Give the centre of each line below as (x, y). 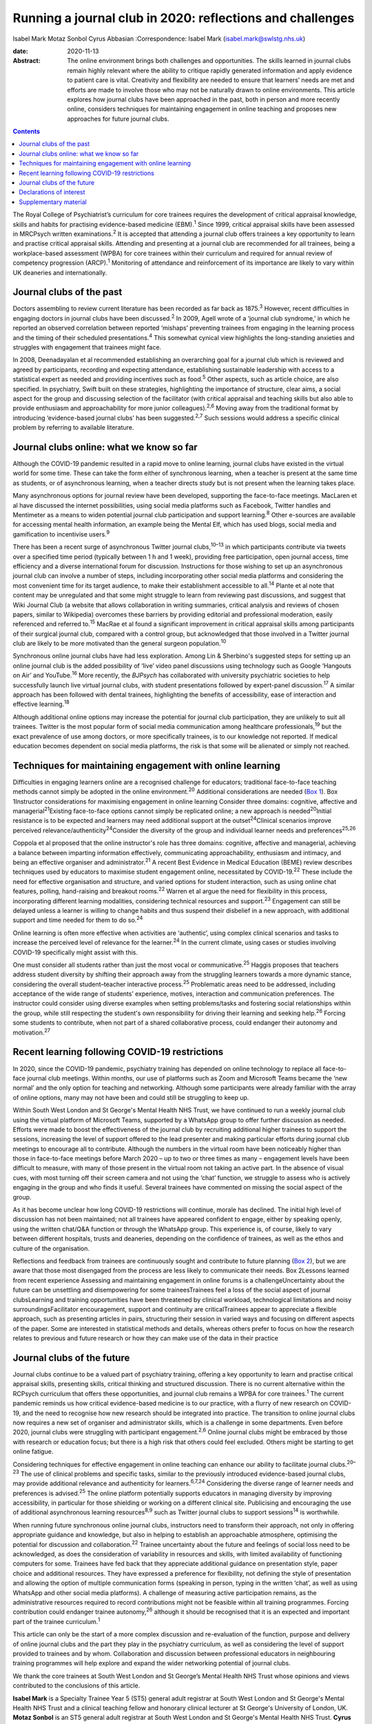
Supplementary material (53, 202)
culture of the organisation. (51, 1248)
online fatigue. (33, 1452)
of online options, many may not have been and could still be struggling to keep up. (131, 1097)
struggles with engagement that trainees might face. (87, 347)
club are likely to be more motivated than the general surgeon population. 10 (120, 643)
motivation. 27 (32, 1032)
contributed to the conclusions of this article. (76, 1685)
